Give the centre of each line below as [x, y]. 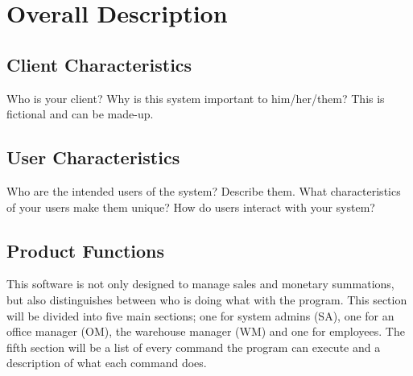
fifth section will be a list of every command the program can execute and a [194, 347]
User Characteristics [93, 157]
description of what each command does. [107, 363]
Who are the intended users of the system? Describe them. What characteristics [204, 190]
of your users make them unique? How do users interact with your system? [191, 207]
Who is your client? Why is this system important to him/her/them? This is [196, 98]
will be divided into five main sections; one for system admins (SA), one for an [200, 315]
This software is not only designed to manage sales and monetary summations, [200, 284]
